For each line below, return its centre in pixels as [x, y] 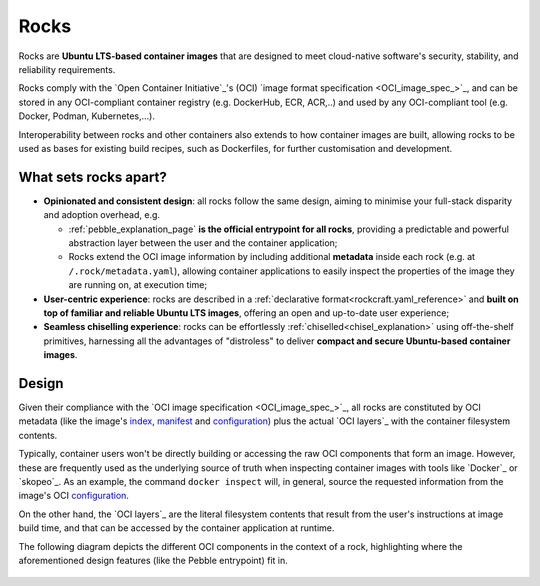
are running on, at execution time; [138, 285]
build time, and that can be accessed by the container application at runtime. [176, 528]
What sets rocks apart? [92, 176]
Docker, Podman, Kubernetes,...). [86, 116]
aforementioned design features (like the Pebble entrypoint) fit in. [153, 560]
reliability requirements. [67, 69]
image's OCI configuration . [74, 496]
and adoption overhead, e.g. [101, 215]
